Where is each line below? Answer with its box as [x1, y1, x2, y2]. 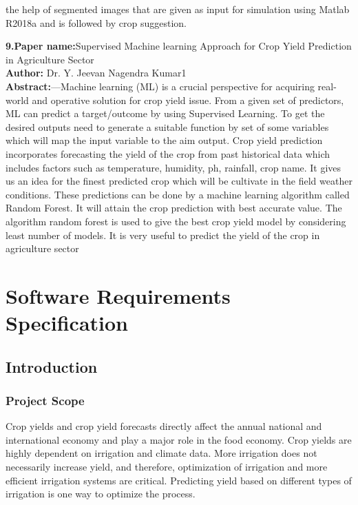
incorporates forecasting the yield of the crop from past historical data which [6, 146, 330, 161]
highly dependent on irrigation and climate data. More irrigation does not [6, 446, 317, 460]
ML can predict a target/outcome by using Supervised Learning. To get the [6, 106, 325, 121]
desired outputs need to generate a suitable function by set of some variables [6, 119, 329, 134]
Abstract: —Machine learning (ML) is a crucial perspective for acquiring [6, 79, 315, 93]
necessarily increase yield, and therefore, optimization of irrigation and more [6, 460, 328, 474]
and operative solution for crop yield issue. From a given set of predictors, [32, 92, 344, 107]
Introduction [6, 355, 98, 377]
